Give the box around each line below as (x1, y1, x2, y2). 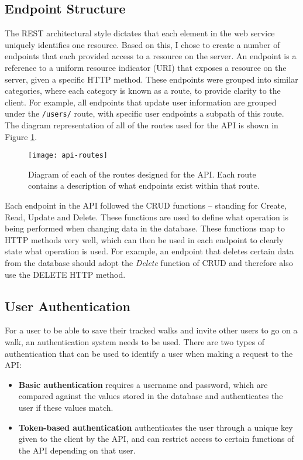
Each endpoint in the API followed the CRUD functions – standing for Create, (5, 199, 287, 212)
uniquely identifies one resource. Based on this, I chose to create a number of (5, 38, 280, 50)
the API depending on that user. (18, 444, 136, 456)
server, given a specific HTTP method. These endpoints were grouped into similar (5, 73, 298, 85)
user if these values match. (18, 401, 113, 413)
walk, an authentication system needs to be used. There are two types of (5, 336, 265, 347)
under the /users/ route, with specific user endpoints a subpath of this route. (5, 107, 284, 120)
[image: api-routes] (28, 151, 108, 160)
